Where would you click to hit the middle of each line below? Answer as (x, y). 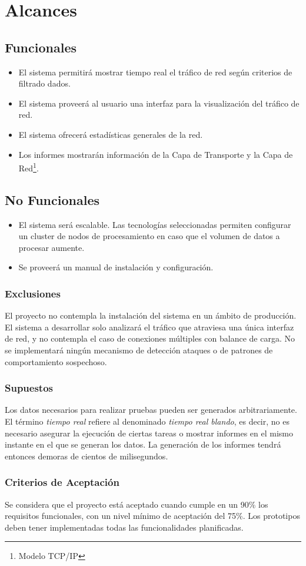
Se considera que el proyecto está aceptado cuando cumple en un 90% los (137, 504)
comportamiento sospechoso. (56, 361)
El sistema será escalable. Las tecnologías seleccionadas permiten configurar (155, 224)
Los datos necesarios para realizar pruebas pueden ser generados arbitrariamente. (151, 410)
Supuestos (29, 388)
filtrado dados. (44, 83)
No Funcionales (52, 199)
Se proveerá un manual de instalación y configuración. (116, 267)
